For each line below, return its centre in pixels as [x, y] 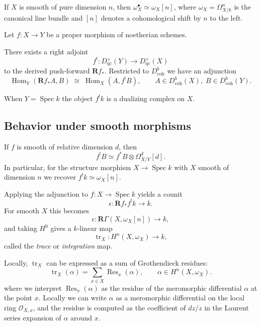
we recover [60, 177]
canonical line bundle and [43, 17]
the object [77, 98]
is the [242, 7]
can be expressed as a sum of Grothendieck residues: [127, 262]
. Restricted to [127, 71]
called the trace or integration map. [58, 246]
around [81, 318]
